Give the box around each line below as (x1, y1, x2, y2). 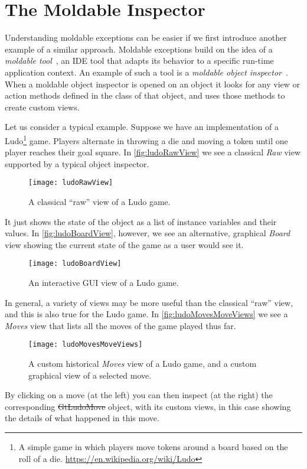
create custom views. (5, 100, 80, 113)
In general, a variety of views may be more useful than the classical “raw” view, (5, 296, 293, 308)
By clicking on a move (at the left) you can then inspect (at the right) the (5, 389, 273, 401)
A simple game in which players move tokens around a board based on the (18, 441, 288, 452)
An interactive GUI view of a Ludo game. (28, 276, 179, 288)
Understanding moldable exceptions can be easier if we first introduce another (5, 31, 287, 44)
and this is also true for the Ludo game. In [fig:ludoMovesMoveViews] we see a (5, 308, 288, 320)
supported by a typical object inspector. (5, 157, 149, 170)
